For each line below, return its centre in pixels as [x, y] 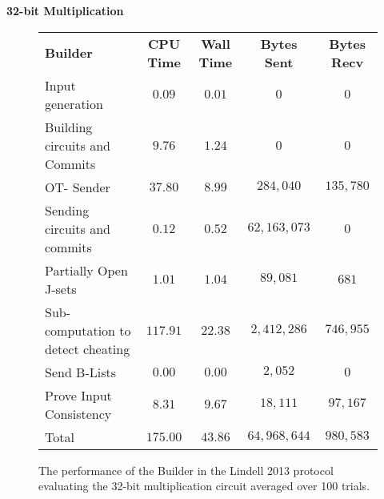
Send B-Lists [81, 372]
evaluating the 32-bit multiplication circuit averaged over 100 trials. [204, 486]
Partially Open [86, 270]
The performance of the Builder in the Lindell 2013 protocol [186, 470]
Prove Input [78, 395]
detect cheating [88, 348]
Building [69, 127]
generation [74, 103]
